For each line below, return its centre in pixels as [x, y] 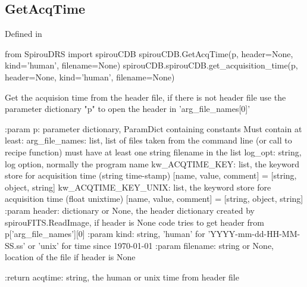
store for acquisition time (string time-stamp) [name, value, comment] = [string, [151, 175]
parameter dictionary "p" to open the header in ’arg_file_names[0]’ [128, 109]
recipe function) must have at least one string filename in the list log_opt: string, [153, 152]
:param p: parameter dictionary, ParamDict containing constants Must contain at [153, 128]
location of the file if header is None [70, 257]
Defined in [24, 34]
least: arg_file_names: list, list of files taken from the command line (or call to [148, 140]
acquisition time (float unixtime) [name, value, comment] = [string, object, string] [154, 199]
